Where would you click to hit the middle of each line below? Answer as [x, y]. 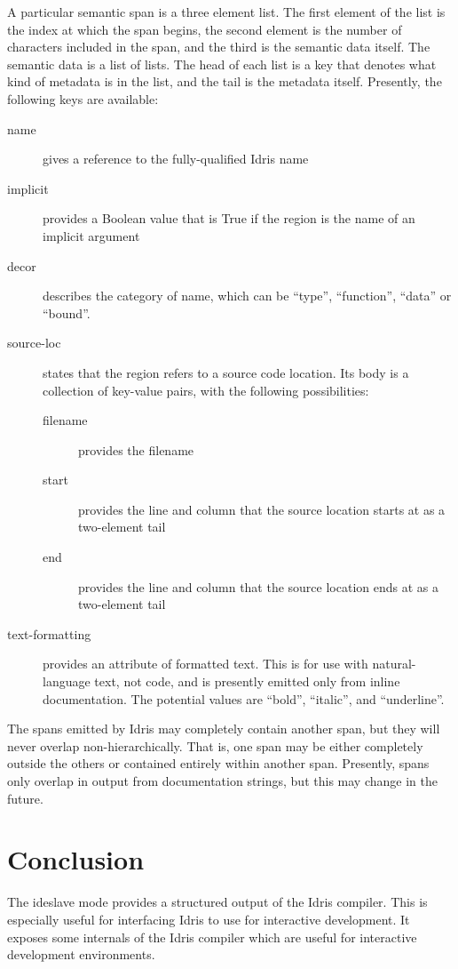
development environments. [81, 954]
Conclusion [76, 859]
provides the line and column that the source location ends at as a [258, 586]
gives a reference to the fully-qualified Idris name [176, 159]
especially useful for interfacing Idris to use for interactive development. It [209, 919]
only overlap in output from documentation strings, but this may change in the [222, 781]
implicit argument [91, 235]
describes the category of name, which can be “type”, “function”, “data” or [247, 296]
